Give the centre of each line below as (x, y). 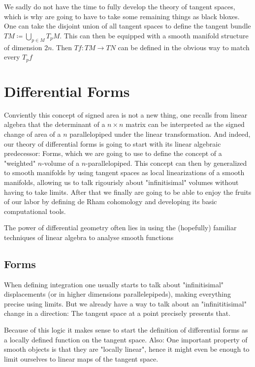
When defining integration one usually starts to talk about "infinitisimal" (114, 284)
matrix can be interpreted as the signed (185, 124)
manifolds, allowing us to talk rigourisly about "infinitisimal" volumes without (121, 182)
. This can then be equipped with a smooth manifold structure (154, 35)
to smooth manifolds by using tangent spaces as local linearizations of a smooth (124, 172)
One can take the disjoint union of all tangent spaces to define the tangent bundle (127, 26)
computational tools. (35, 211)
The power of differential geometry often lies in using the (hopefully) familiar (120, 228)
